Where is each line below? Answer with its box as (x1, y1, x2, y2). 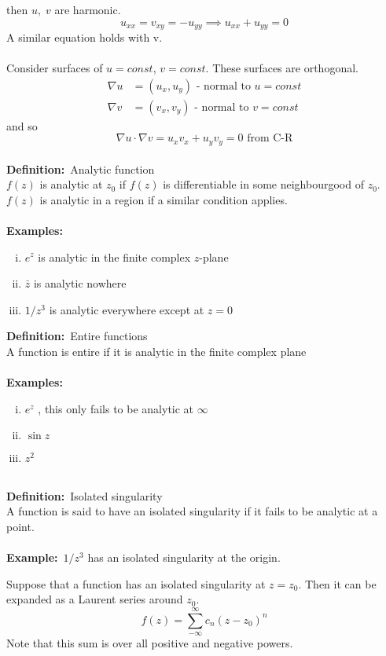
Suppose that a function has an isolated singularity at (6, 575, 266, 592)
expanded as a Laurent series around (6, 591, 183, 607)
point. (6, 519, 35, 535)
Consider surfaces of (6, 60, 103, 76)
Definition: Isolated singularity (6, 487, 163, 504)
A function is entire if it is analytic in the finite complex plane (6, 343, 307, 359)
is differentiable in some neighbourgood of (163, 176, 364, 192)
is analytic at (39, 176, 103, 192)
